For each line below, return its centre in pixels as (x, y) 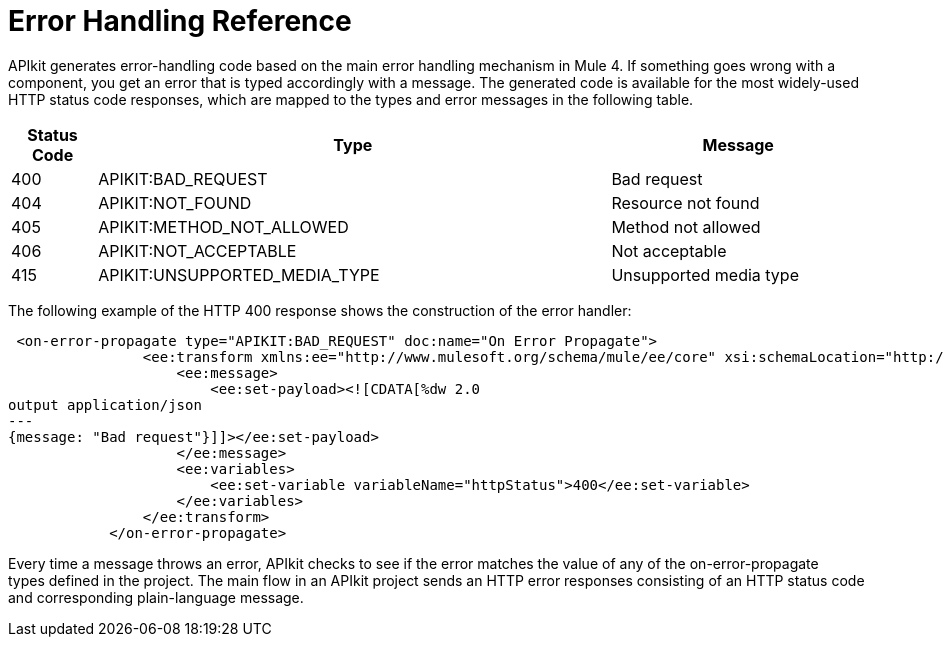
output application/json (105, 404)
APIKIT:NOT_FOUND (175, 202)
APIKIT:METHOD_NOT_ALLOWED (223, 226)
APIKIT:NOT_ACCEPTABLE (197, 250)
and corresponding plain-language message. (156, 597)
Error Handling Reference (180, 21)
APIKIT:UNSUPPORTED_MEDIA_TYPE (239, 274)
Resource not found (685, 202)
